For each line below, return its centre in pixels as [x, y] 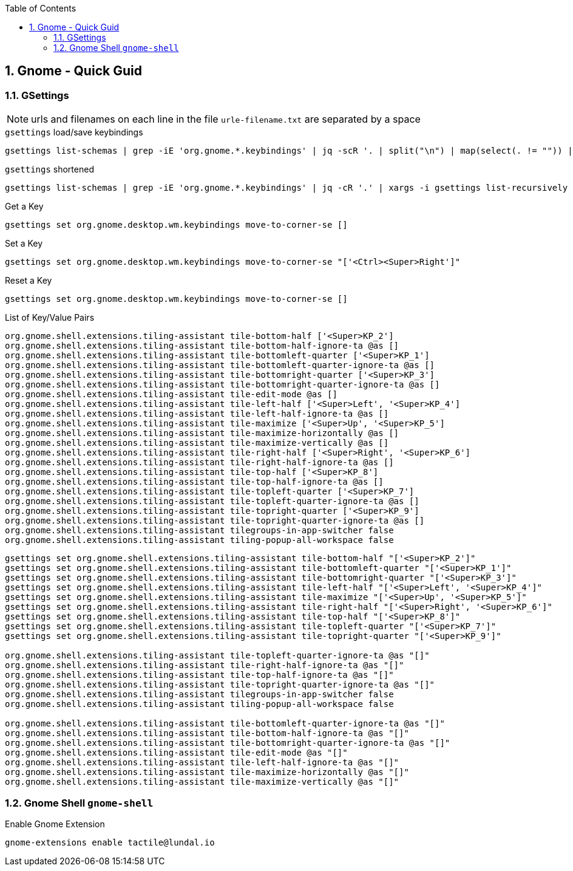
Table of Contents [41, 8]
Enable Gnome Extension [55, 824]
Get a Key [24, 207]
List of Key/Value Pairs [50, 318]
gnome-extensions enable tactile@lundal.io [110, 842]
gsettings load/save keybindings [74, 132]
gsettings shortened [49, 169]
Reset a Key [29, 281]
